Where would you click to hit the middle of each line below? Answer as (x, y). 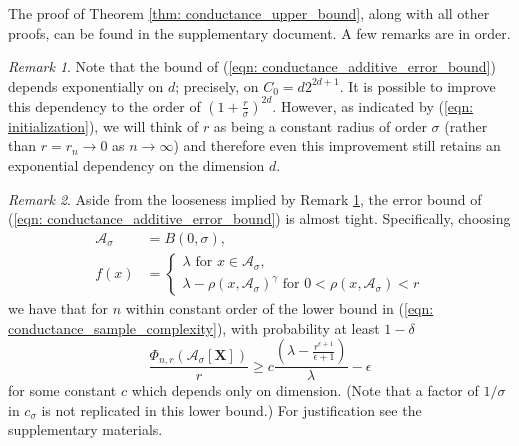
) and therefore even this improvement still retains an (337, 145)
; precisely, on (217, 85)
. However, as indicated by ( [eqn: (373, 105)
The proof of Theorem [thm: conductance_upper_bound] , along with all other (249, 13)
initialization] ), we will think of (103, 125)
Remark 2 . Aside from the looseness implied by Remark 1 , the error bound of (245, 198)
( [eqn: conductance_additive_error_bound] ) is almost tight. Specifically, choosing (259, 218)
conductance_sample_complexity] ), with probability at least (194, 327)
